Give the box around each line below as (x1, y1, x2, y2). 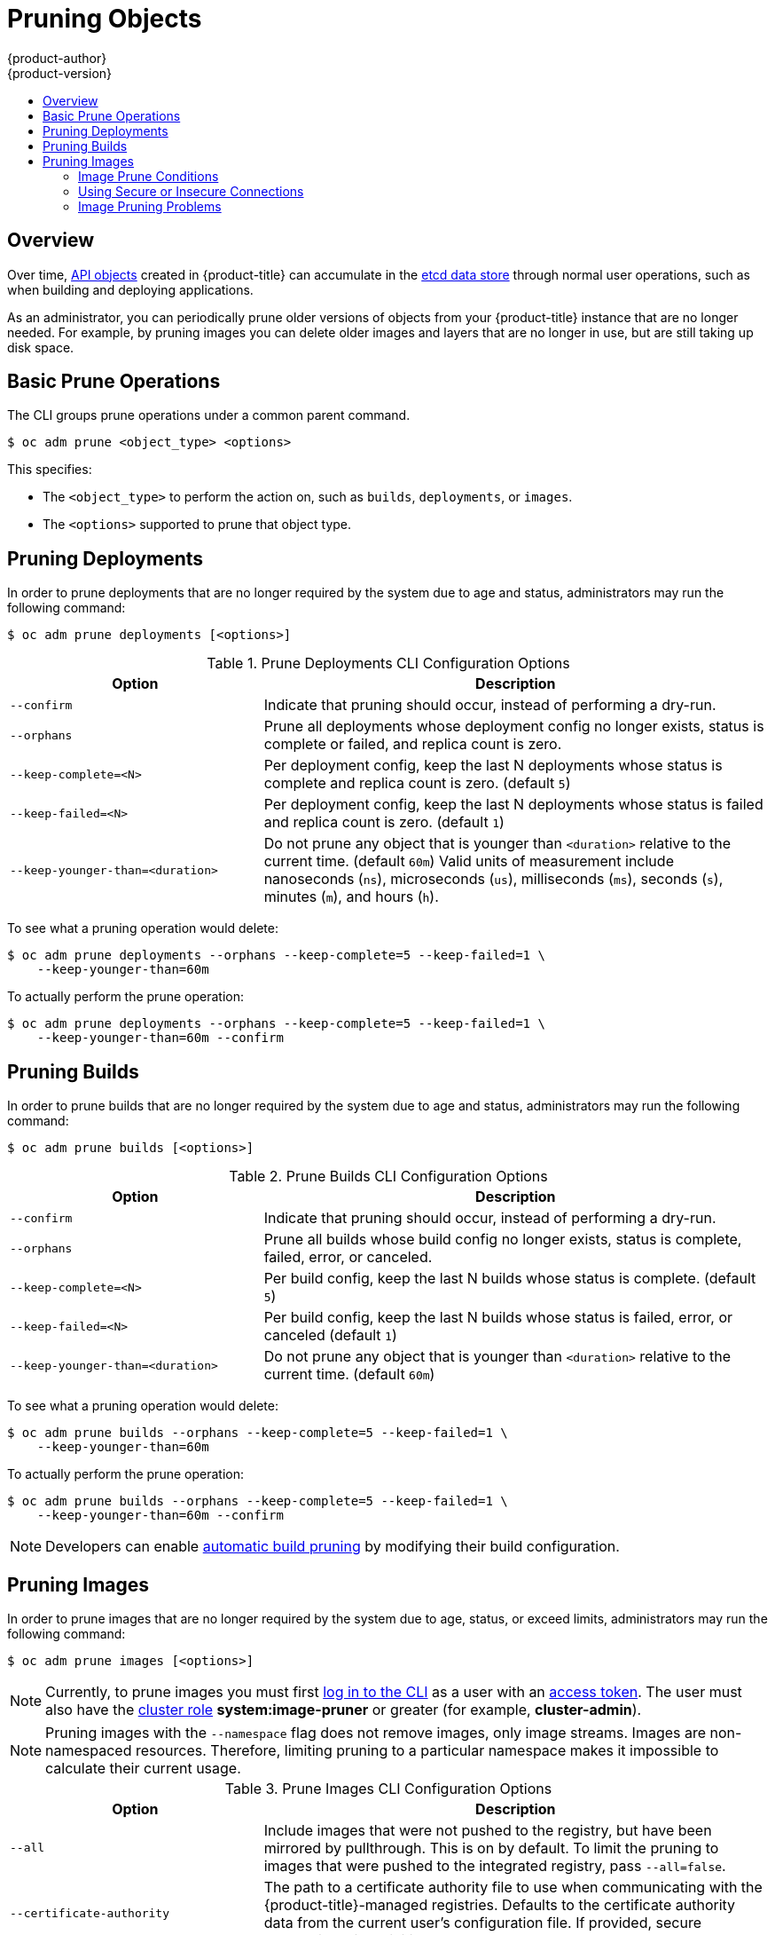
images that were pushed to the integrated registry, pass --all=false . (263, 1856, 726, 1875)
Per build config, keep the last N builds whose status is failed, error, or (263, 1308, 733, 1327)
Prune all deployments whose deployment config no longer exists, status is (263, 717, 764, 736)
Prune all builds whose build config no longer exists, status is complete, (263, 1230, 742, 1249)
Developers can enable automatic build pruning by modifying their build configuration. (45, 1537, 620, 1556)
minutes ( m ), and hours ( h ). (263, 888, 439, 906)
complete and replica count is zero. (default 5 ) (263, 774, 571, 793)
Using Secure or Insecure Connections (78, 183, 304, 199)
